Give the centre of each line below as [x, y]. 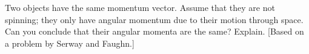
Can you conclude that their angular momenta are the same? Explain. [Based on [154, 31]
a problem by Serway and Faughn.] [70, 43]
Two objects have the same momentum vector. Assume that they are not [140, 7]
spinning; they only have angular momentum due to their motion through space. [154, 19]
